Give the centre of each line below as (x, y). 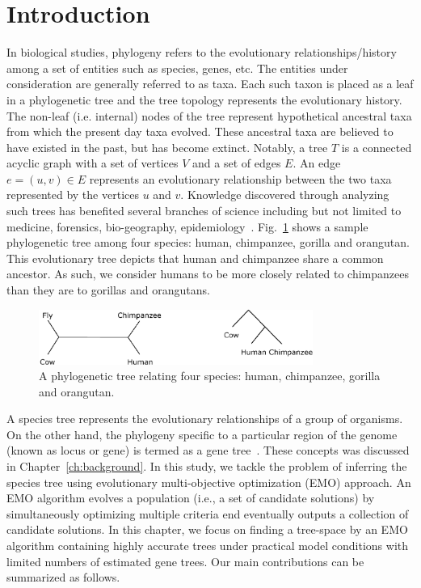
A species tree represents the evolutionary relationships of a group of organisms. (205, 419)
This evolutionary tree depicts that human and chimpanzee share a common (195, 258)
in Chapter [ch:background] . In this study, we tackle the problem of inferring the (207, 466)
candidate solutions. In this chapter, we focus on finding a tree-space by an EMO (207, 529)
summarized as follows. (63, 577)
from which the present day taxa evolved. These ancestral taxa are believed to (200, 131)
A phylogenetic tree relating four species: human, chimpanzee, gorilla (210, 376)
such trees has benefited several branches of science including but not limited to (204, 211)
